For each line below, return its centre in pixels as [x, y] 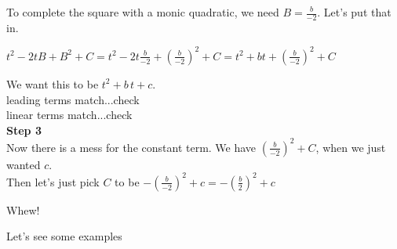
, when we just [351, 147]
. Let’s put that [354, 12]
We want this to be [53, 83]
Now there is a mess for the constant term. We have [131, 147]
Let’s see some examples [64, 236]
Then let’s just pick [53, 181]
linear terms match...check [69, 115]
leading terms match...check [73, 99]
